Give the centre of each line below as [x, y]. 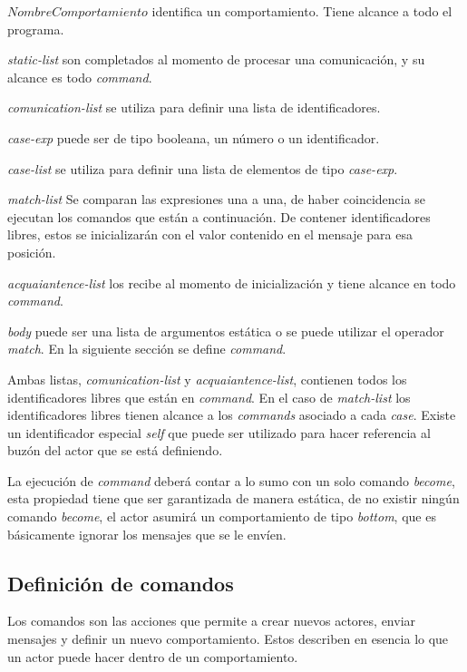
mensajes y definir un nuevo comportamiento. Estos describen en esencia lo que [228, 639]
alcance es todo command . [80, 77]
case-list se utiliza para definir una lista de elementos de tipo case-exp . [203, 168]
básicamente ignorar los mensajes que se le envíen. [147, 534]
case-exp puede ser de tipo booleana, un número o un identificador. [194, 137]
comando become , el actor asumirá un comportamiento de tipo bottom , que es [222, 516]
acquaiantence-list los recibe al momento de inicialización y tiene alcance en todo [232, 282]
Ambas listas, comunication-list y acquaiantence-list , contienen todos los [207, 379]
